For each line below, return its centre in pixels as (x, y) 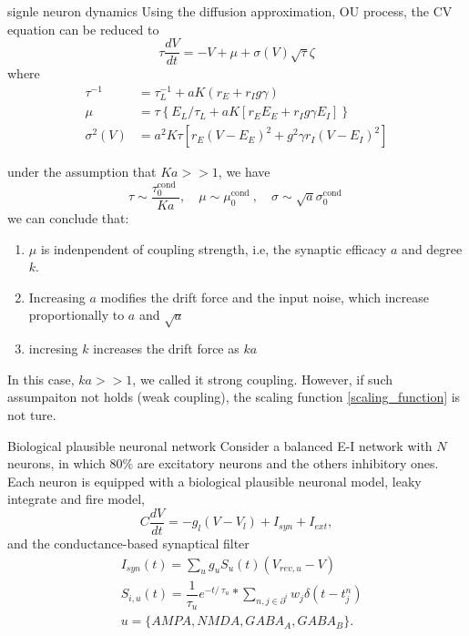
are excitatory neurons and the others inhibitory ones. (288, 463)
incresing (53, 349)
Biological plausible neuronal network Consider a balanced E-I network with (220, 445)
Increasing (57, 297)
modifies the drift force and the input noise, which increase (265, 297)
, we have (244, 172)
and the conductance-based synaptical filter (128, 543)
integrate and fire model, (76, 499)
